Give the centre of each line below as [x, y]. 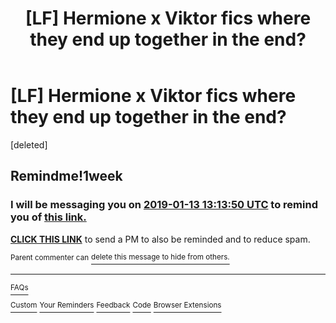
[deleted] [29, 144]
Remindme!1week [66, 176]
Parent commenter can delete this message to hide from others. [120, 257]
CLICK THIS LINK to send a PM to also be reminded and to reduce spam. [160, 239]
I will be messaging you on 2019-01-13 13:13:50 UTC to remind [164, 205]
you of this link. [48, 217]
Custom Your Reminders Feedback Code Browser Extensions [116, 305]
